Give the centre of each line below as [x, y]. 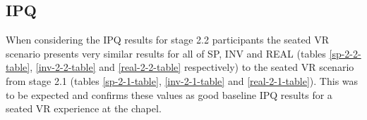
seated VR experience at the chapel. [84, 108]
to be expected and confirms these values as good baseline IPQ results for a [169, 94]
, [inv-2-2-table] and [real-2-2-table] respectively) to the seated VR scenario [192, 67]
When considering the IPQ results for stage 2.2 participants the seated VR [167, 40]
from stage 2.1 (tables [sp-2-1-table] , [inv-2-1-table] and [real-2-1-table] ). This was [182, 80]
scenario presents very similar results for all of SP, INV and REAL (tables [166, 53]
